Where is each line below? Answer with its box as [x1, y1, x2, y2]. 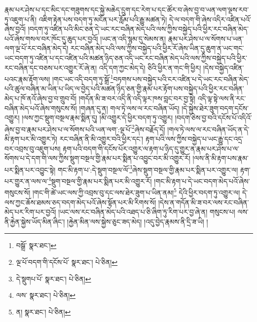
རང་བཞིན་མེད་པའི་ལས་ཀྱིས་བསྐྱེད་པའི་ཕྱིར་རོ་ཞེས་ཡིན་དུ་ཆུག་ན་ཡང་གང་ [70, 43, 244, 53]
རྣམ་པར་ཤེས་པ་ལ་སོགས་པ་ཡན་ [168, 33, 244, 43]
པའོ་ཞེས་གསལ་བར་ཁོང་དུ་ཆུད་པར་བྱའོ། [4, 33, 98, 43]
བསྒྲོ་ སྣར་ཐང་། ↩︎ [16, 240, 57, 250]
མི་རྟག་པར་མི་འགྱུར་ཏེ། [4, 134, 58, 144]
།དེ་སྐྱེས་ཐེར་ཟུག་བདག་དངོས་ [182, 103, 249, 113]
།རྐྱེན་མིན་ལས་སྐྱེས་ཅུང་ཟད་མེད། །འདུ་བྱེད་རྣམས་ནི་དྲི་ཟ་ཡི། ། [67, 216, 208, 226]
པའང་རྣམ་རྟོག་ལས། [4, 73, 50, 84]
